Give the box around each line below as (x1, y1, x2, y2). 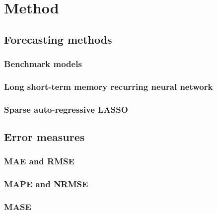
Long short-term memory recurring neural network (4, 80, 213, 92)
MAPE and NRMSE (4, 178, 88, 190)
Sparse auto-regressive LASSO (4, 103, 128, 115)
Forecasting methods (4, 31, 112, 47)
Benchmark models (4, 58, 82, 70)
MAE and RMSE (4, 155, 74, 167)
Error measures (4, 129, 85, 144)
